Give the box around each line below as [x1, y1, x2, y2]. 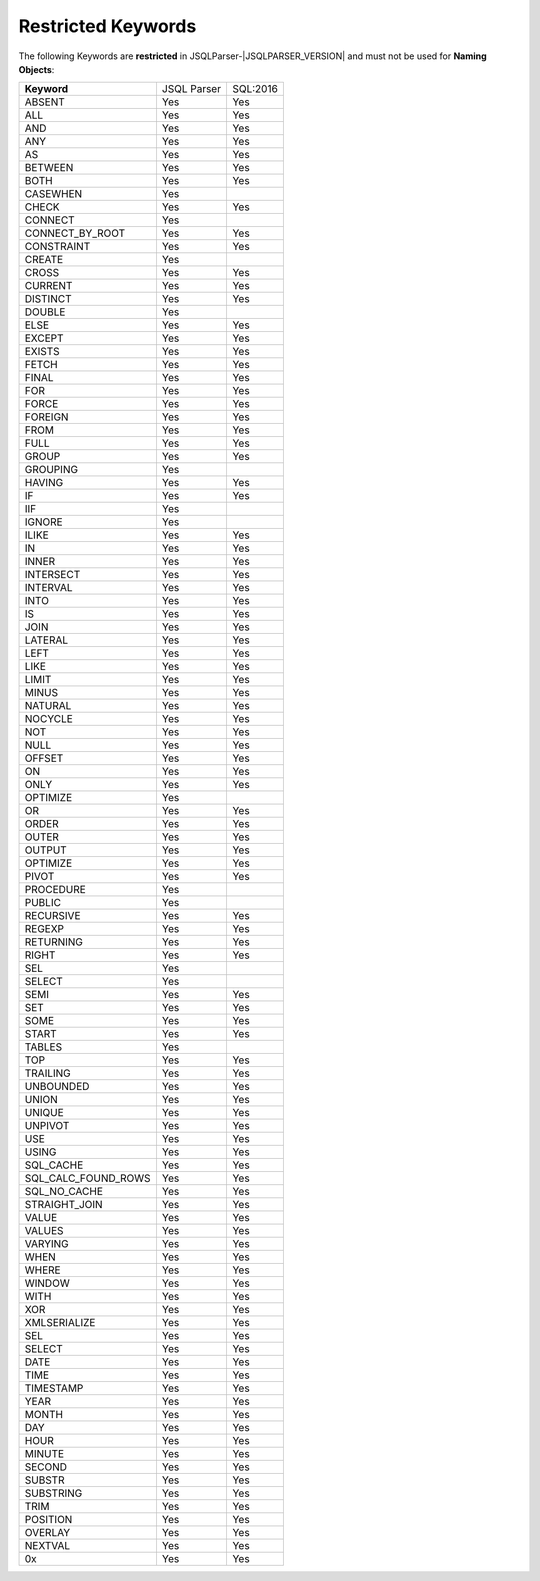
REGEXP [24, 922, 65, 936]
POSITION [24, 1513, 73, 1527]
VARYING [24, 1237, 69, 1251]
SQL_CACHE [24, 1158, 84, 1172]
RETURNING [24, 935, 84, 949]
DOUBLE [24, 305, 66, 319]
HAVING [24, 476, 64, 490]
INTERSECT [24, 568, 81, 582]
